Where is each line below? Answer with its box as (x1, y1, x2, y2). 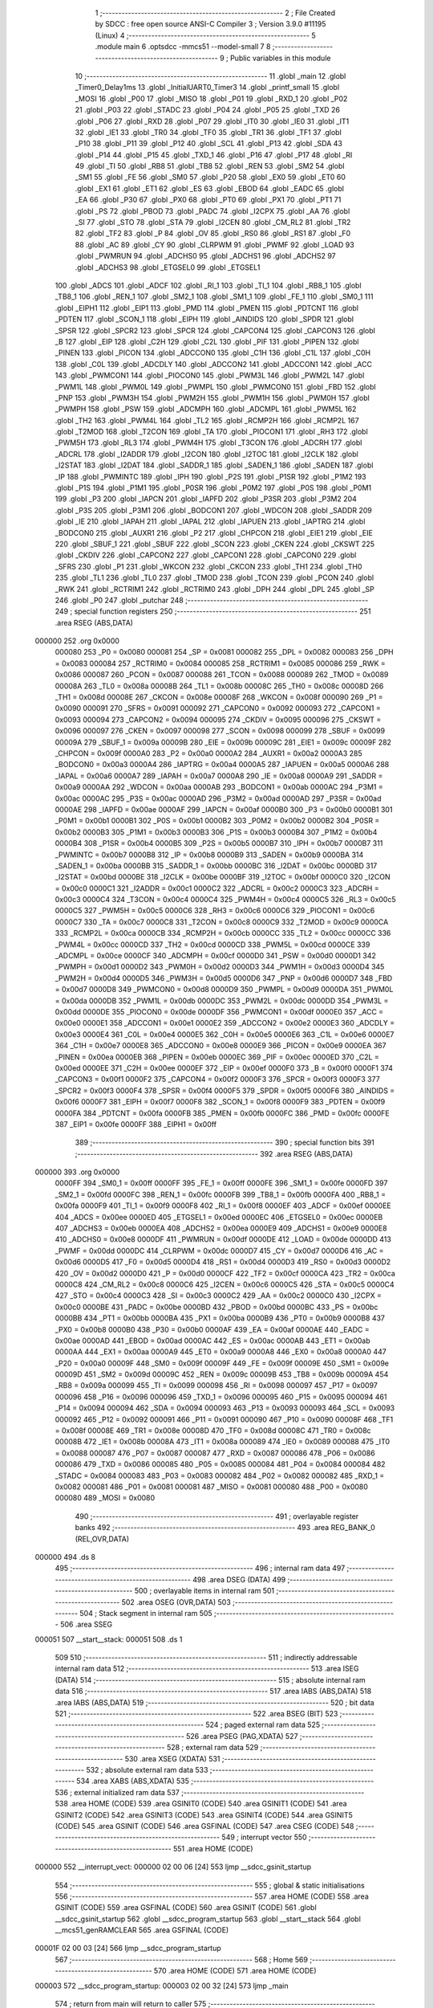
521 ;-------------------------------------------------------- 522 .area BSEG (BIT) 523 (55, 1709, 338, 1719)
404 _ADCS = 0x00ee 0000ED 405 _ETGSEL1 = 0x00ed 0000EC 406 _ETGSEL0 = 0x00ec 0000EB (55, 1212, 383, 1222)
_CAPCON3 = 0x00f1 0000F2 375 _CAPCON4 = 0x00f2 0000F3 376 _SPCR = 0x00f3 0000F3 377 (55, 1075, 380, 1084)
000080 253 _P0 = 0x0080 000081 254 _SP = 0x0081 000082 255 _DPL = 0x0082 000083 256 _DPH (55, 647, 394, 657)
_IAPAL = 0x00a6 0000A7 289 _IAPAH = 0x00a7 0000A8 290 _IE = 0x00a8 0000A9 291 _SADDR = (55, 771, 383, 781)
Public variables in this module (229, 53, 331, 63)
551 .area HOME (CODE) (172, 1843, 253, 1853)
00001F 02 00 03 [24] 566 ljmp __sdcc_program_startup (34, 1944, 221, 1953)
